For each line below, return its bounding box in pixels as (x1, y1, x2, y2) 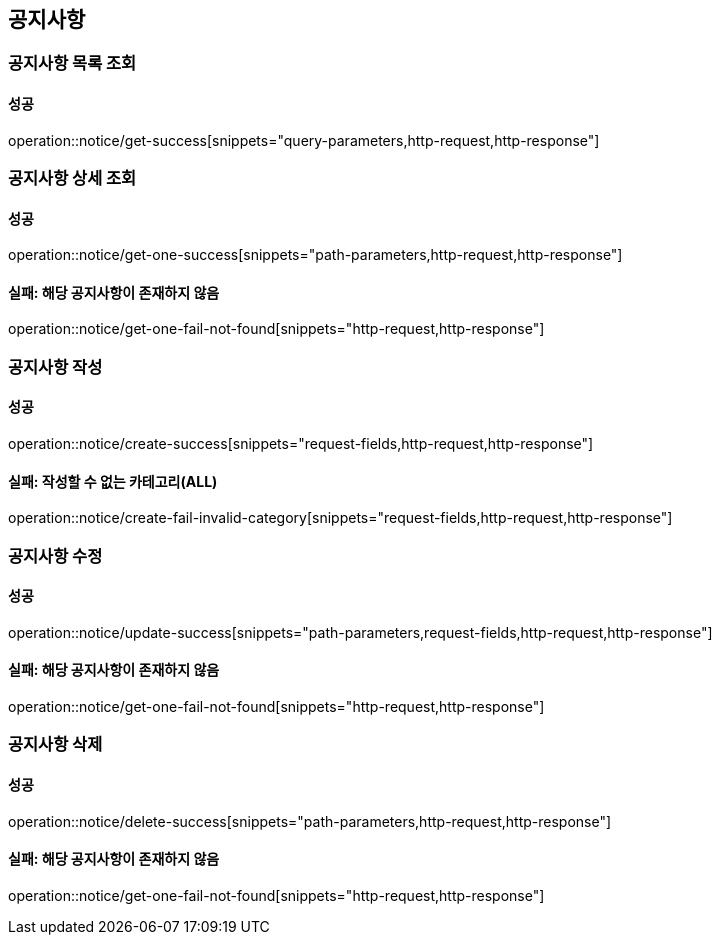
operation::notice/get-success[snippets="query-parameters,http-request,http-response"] (8, 131, 600, 149)
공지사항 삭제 (8, 734, 103, 755)
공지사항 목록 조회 (8, 53, 137, 74)
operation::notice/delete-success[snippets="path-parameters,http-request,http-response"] (8, 812, 612, 830)
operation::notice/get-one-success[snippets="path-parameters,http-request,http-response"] (8, 246, 623, 264)
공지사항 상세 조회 (8, 168, 137, 189)
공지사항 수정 (8, 545, 103, 566)
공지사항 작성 (8, 356, 103, 377)
